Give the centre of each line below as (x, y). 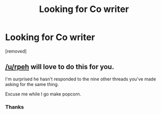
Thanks (14, 107)
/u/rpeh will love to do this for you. (60, 67)
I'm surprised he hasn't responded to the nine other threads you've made (81, 79)
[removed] (16, 51)
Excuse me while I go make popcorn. (43, 94)
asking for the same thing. (32, 84)
